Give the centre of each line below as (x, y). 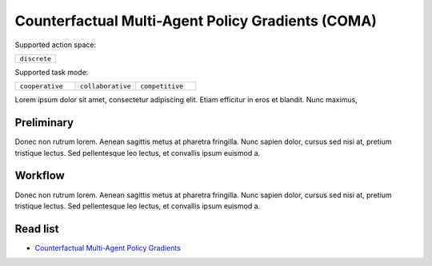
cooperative (41, 87)
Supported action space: (55, 45)
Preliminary (44, 123)
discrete (36, 59)
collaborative (106, 87)
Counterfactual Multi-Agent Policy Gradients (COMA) (196, 21)
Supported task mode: (52, 72)
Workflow (40, 176)
